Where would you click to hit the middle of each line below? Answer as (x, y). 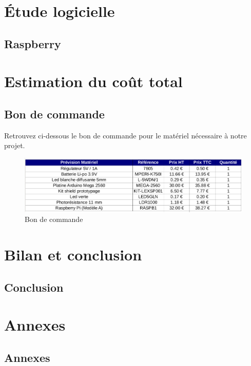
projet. (15, 145)
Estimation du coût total (93, 81)
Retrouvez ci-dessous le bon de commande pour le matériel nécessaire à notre (125, 135)
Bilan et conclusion (73, 254)
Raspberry (33, 43)
